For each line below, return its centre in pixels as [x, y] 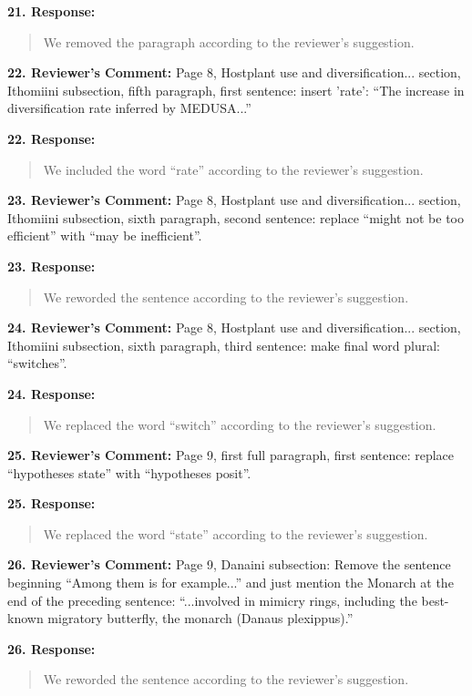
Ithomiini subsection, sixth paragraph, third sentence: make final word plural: [224, 345]
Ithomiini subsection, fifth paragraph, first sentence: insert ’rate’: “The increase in [236, 90]
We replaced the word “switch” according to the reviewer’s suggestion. [240, 424]
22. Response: [51, 138]
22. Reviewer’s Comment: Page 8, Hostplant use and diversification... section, [234, 72]
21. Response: [51, 11]
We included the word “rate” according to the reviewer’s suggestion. [233, 169]
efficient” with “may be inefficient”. [105, 235]
